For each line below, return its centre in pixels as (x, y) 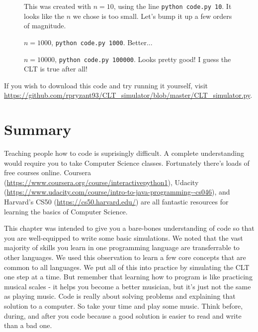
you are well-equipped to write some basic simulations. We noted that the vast (124, 237)
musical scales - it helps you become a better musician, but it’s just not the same (128, 286)
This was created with (58, 6)
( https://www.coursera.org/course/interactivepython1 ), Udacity (101, 182)
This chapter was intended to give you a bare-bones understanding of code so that (129, 228)
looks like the (44, 16)
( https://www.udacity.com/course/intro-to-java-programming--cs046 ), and (117, 192)
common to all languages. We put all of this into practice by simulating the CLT (127, 267)
